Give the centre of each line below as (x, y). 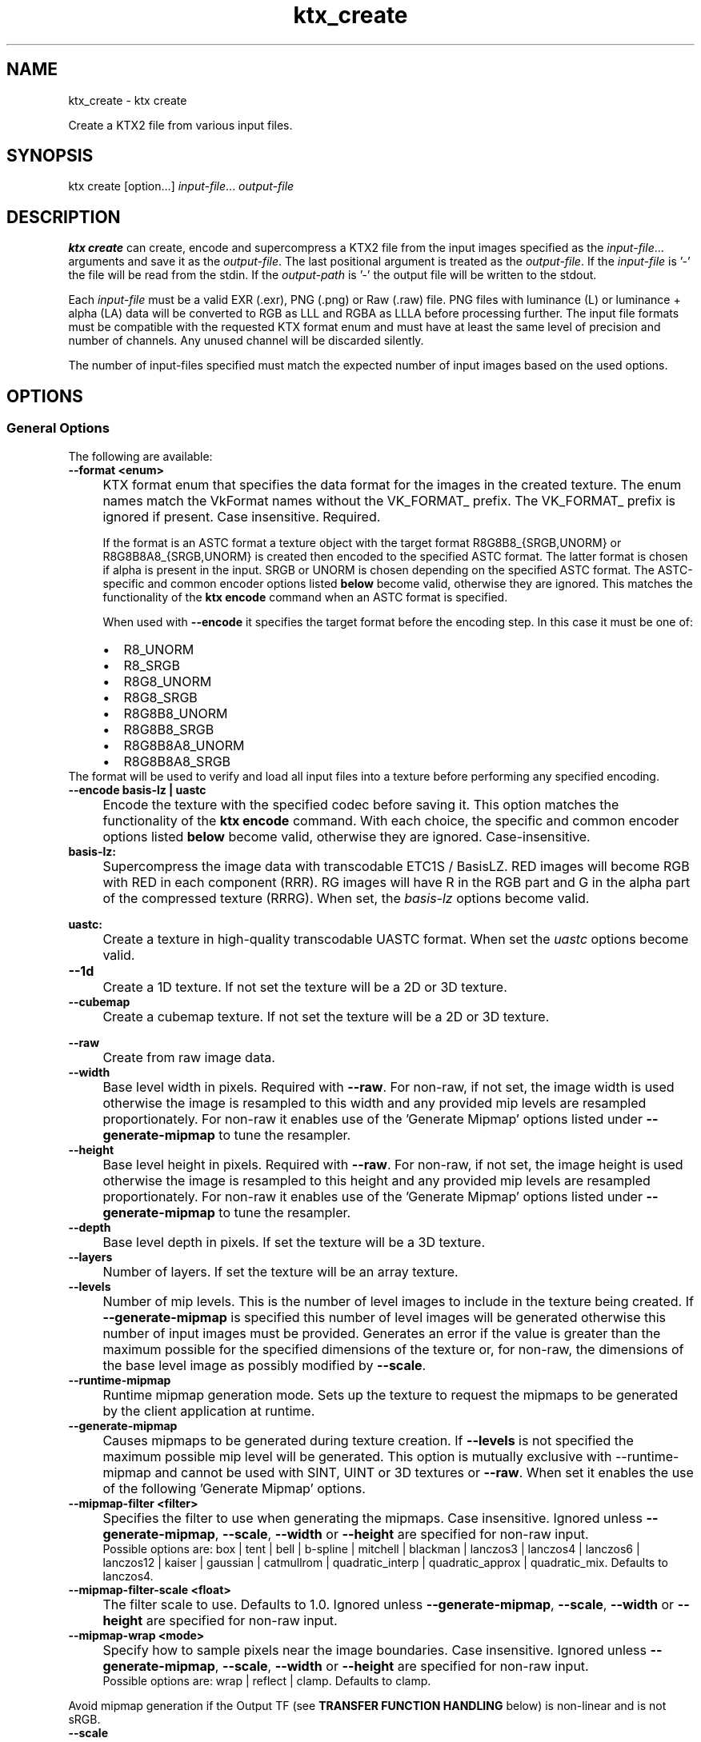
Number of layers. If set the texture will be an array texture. (280, 1271)
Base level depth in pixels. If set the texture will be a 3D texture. (294, 1242)
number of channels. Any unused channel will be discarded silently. (246, 341)
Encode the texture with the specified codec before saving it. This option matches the (361, 804)
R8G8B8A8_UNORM (184, 745)
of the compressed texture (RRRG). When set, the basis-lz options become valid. (346, 898)
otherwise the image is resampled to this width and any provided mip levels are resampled (375, 1103)
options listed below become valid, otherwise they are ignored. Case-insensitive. (346, 836)
